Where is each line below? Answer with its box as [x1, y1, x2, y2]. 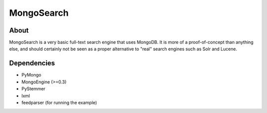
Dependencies [9, 59, 55, 68]
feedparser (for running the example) [21, 99, 97, 106]
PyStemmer [21, 86, 45, 92]
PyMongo [21, 72, 42, 78]
